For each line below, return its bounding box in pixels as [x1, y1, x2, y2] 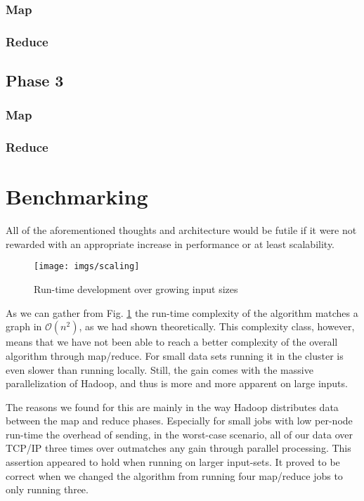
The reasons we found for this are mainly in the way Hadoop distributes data [6, 399, 339, 414]
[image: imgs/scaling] [34, 261, 140, 272]
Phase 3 [6, 70, 64, 91]
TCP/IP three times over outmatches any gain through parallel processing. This [6, 441, 351, 455]
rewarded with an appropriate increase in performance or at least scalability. [6, 236, 335, 251]
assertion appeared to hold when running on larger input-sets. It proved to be [6, 455, 340, 469]
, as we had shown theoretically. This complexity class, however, [79, 319, 355, 334]
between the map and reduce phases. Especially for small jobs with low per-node [6, 413, 353, 428]
